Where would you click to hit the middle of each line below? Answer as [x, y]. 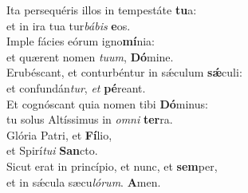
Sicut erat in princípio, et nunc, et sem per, [112, 165]
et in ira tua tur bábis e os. [69, 25]
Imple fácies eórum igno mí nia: [81, 41]
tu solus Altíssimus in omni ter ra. [90, 119]
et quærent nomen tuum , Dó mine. [90, 56]
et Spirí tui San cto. [52, 150]
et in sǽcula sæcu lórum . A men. [84, 181]
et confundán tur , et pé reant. [76, 87]
